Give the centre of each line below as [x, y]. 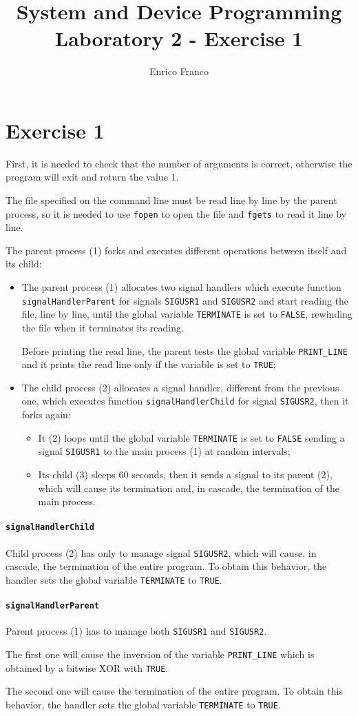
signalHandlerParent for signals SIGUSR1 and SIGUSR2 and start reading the [185, 300]
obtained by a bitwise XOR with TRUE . [87, 667]
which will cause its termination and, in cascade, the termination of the [189, 488]
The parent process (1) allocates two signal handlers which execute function [181, 287]
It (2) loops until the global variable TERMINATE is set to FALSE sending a [191, 437]
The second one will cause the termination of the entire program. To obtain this [174, 691]
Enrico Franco [179, 71]
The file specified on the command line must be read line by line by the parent [171, 200]
